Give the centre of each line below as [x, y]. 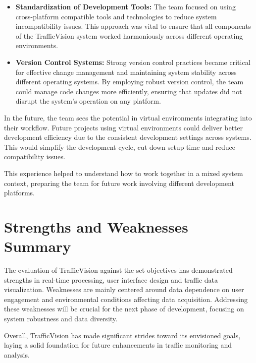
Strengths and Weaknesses [96, 226]
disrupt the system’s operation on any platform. [88, 101]
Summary [38, 246]
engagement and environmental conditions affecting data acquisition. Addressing [126, 299]
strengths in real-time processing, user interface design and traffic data [111, 279]
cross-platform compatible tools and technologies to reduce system [116, 16]
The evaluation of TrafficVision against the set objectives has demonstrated [118, 270]
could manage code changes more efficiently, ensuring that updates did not [129, 91]
